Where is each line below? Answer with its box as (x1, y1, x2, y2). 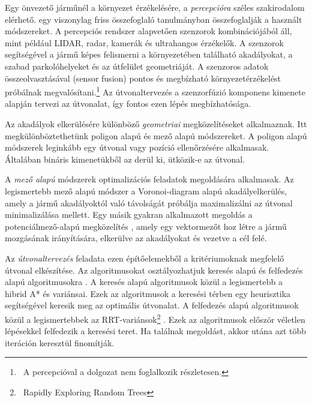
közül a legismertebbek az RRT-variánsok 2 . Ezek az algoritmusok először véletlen (5, 311, 305, 325)
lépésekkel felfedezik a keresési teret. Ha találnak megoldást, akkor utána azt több (5, 325, 307, 337)
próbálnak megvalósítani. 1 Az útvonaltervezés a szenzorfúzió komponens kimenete (5, 84, 305, 98)
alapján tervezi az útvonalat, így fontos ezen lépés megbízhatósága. (5, 97, 251, 110)
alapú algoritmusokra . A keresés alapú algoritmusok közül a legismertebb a (5, 275, 283, 288)
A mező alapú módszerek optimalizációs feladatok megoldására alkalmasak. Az (5, 173, 294, 185)
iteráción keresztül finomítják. (5, 336, 115, 349)
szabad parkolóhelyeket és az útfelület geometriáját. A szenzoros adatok (5, 59, 269, 72)
